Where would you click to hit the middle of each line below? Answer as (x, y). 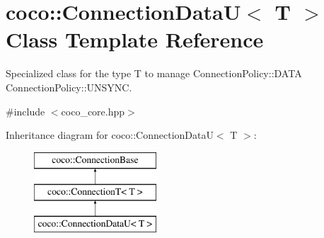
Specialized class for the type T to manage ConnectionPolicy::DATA (154, 73)
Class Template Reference (135, 39)
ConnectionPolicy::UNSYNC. (69, 87)
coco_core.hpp (93, 111)
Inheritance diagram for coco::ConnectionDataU (110, 135)
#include (25, 111)
